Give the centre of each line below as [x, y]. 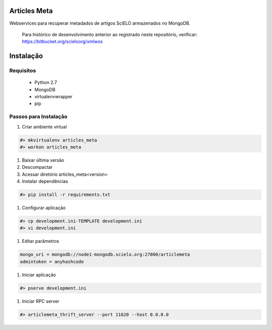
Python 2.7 [46, 83]
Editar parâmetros [41, 241]
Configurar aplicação [44, 208]
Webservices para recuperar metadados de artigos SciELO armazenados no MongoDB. [100, 23]
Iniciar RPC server [41, 301]
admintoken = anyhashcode [52, 261]
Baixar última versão [43, 160]
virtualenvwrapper [54, 97]
